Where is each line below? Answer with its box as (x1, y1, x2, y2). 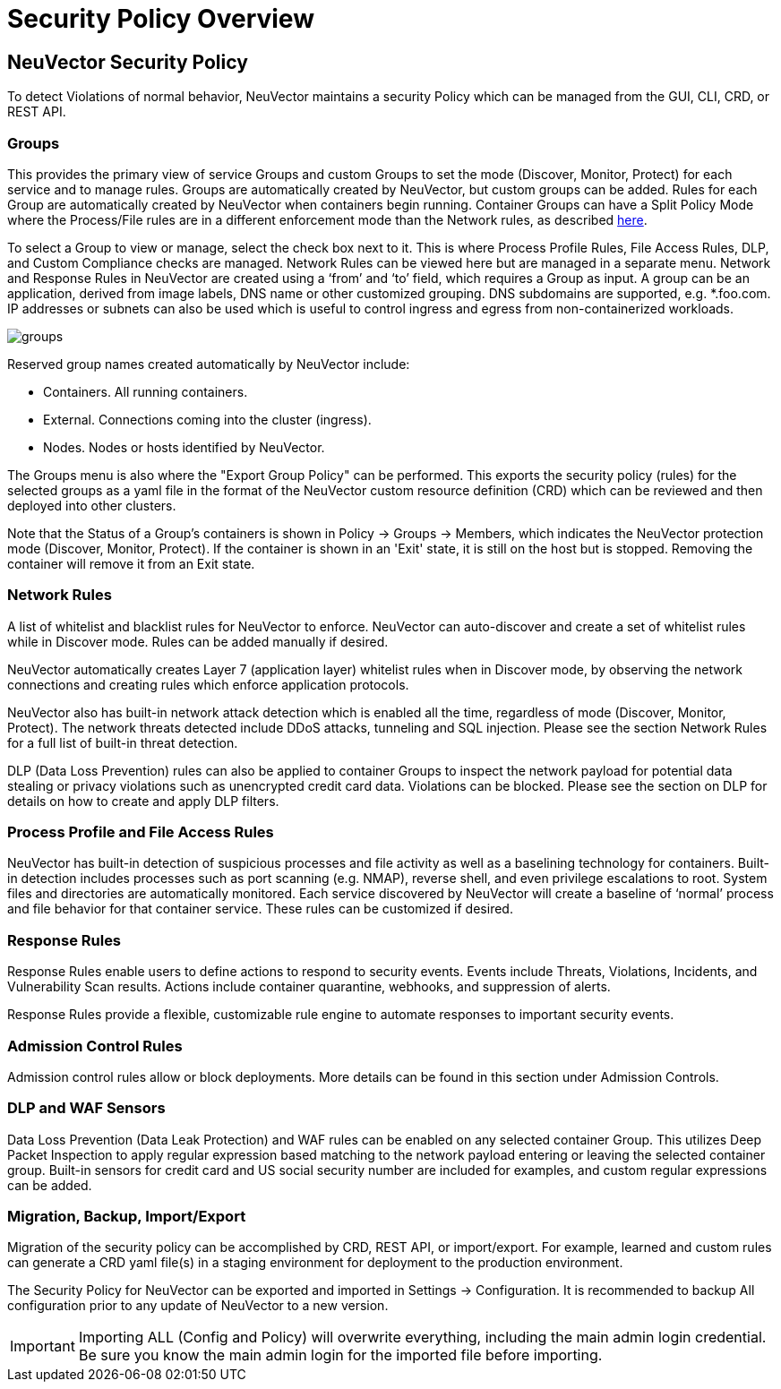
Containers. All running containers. (43, 383, 248, 399)
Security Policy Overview (7, 4, 314, 34)
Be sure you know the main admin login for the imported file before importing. (78, 1346, 603, 1365)
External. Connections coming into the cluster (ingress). (43, 411, 372, 427)
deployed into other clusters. (7, 497, 176, 513)
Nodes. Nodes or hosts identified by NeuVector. (43, 439, 325, 455)
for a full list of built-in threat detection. (7, 734, 238, 750)
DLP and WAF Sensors (7, 1099, 166, 1118)
